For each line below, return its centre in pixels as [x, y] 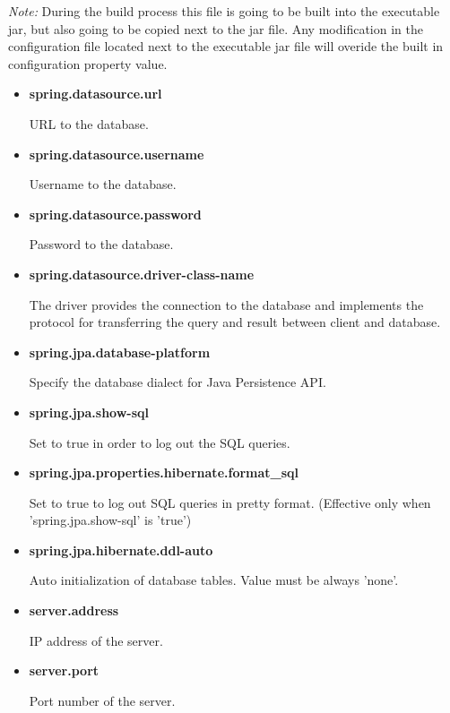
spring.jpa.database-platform [120, 352]
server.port [64, 670]
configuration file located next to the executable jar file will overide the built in [226, 46]
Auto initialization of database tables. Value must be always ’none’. [214, 580]
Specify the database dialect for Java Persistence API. [177, 382]
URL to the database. [89, 123]
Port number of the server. [102, 700]
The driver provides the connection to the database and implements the [226, 304]
